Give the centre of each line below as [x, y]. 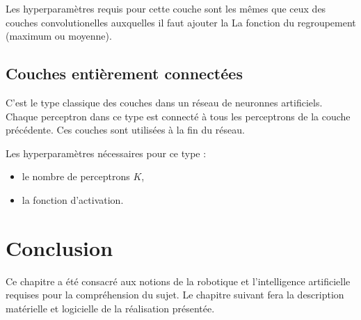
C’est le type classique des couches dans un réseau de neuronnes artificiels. [164, 102]
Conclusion [59, 247]
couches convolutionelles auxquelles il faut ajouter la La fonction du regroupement [181, 22]
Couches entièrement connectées [124, 73]
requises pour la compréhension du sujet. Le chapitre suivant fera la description [175, 295]
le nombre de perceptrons [76, 176]
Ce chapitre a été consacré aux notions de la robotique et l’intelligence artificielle [178, 281]
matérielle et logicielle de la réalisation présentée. [110, 308]
